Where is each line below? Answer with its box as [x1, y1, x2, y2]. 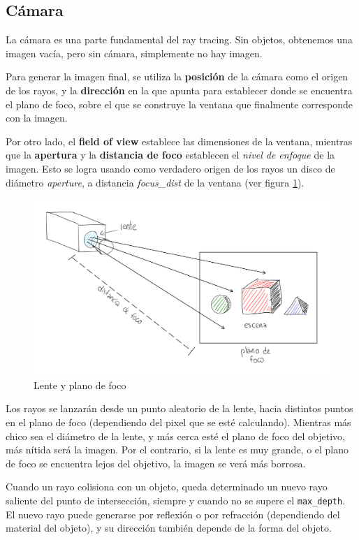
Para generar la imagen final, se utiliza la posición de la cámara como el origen [6, 69, 349, 84]
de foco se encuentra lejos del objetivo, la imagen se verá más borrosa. [6, 455, 306, 470]
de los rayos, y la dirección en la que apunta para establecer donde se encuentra [6, 82, 353, 97]
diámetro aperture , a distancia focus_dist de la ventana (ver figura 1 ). [6, 175, 305, 189]
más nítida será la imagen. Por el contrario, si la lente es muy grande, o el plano [6, 442, 349, 457]
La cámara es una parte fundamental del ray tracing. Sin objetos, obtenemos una [6, 32, 353, 47]
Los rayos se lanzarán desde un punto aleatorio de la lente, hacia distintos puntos [6, 401, 353, 416]
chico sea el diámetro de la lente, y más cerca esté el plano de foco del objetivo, [6, 428, 345, 443]
